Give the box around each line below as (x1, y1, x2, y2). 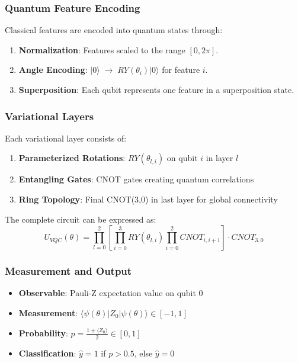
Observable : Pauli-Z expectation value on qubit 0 (18, 287, 203, 299)
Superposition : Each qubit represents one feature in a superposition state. (18, 83, 294, 95)
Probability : (18, 326, 68, 339)
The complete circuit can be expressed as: (5, 213, 156, 225)
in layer (206, 152, 233, 164)
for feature (162, 63, 200, 76)
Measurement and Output (5, 264, 132, 278)
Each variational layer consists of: (5, 131, 127, 144)
